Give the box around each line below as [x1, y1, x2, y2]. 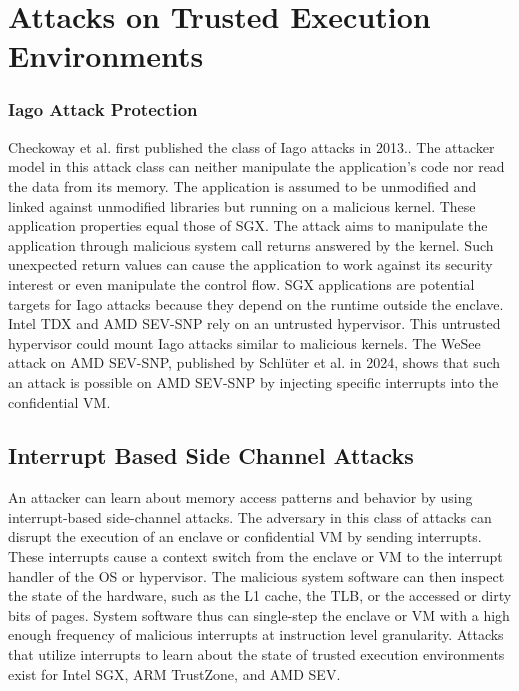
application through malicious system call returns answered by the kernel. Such [8, 234, 494, 255]
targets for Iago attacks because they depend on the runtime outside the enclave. [8, 293, 504, 314]
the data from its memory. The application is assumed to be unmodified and [8, 175, 477, 196]
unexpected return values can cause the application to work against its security [8, 254, 493, 275]
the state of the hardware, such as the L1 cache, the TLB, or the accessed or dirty [8, 585, 512, 606]
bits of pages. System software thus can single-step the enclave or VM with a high [8, 604, 510, 625]
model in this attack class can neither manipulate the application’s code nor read [8, 156, 505, 177]
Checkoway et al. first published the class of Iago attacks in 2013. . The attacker [8, 136, 495, 157]
